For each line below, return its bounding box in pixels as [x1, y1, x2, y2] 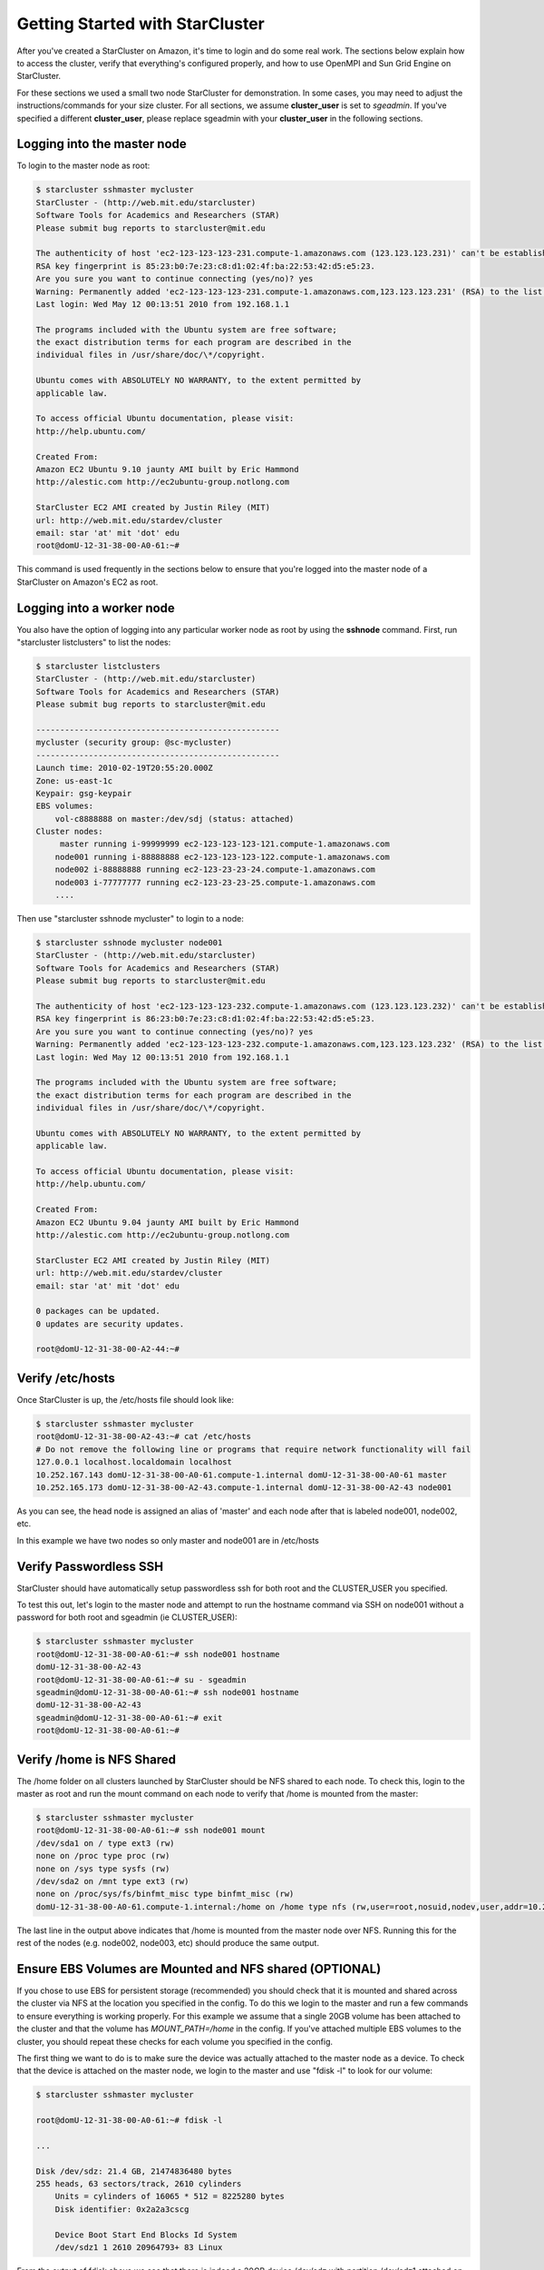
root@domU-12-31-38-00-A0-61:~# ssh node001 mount [35, 1825, 267, 1836]
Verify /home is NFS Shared [16, 1752, 177, 1767]
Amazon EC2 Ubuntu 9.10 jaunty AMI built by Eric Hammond [35, 464, 299, 474]
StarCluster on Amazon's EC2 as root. [16, 577, 159, 587]
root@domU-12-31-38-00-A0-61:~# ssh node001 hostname [35, 1649, 280, 1659]
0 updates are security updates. [35, 1318, 185, 1329]
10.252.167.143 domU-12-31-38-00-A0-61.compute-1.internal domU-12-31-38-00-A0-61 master [35, 1469, 448, 1480]
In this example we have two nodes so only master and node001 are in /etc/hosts [16, 1535, 319, 1545]
